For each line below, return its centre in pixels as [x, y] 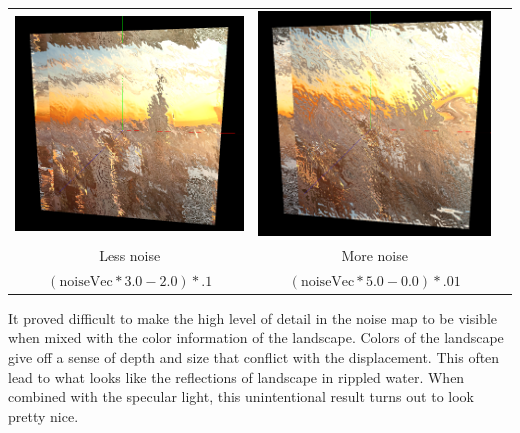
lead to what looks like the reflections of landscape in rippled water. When [236, 376]
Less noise [130, 254]
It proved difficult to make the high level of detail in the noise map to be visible [253, 317]
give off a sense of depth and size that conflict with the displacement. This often [254, 356]
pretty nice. [43, 415]
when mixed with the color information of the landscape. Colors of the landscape [256, 337]
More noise [374, 254]
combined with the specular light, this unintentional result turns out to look [241, 396]
